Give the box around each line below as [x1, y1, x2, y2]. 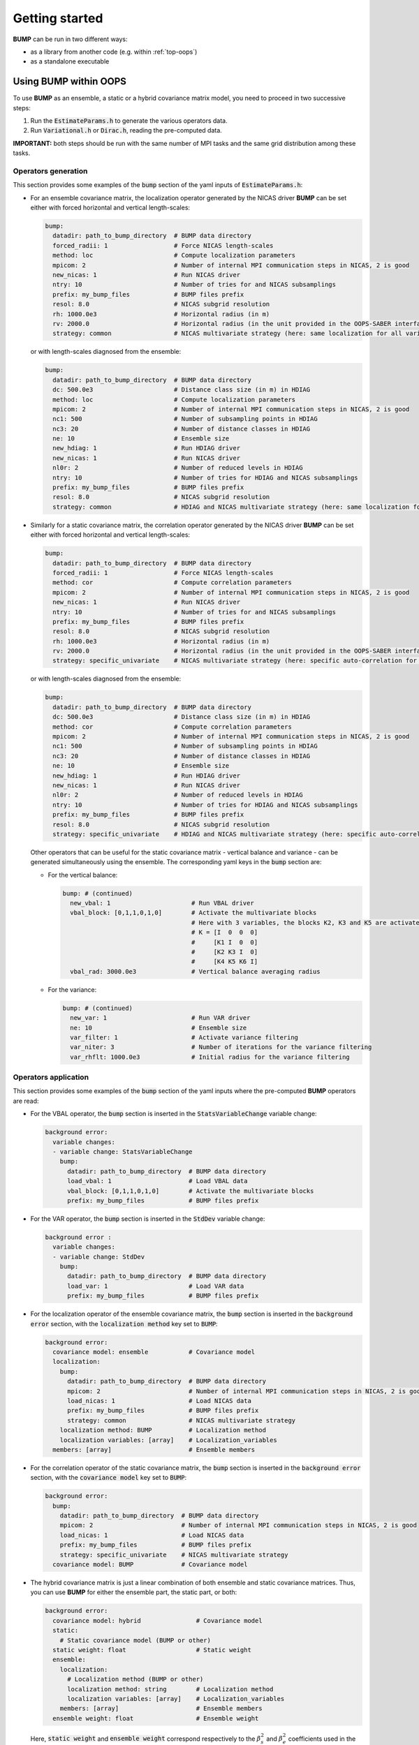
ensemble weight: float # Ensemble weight [52, 1714, 259, 1722]
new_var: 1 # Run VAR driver [70, 1014, 251, 1022]
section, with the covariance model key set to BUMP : [30, 1473, 187, 1482]
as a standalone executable [30, 57, 110, 66]
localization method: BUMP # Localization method [59, 1426, 267, 1434]
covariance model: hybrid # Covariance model [52, 1617, 263, 1624]
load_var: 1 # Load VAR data [67, 1282, 244, 1290]
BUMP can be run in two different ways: [13, 35, 128, 43]
